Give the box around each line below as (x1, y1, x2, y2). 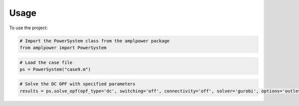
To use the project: (9, 25, 48, 31)
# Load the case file (19, 59, 73, 65)
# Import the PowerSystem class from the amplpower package (19, 38, 170, 44)
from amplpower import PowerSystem (19, 45, 107, 51)
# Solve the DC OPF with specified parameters (19, 81, 136, 87)
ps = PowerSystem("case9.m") (19, 66, 91, 72)
